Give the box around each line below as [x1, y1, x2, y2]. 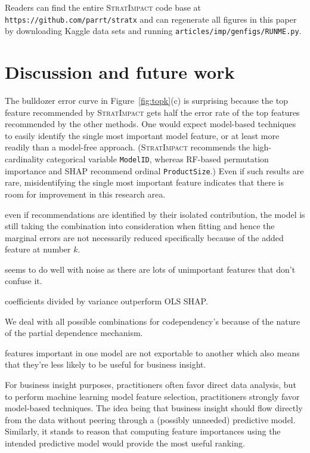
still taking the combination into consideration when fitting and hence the [5, 220, 275, 232]
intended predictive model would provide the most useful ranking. [5, 437, 245, 449]
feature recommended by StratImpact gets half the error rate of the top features [5, 106, 300, 118]
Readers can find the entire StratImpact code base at [5, 1, 201, 13]
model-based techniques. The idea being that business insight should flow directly [5, 402, 303, 414]
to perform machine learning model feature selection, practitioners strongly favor [5, 390, 300, 402]
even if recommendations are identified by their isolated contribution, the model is [5, 208, 305, 220]
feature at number [5, 243, 71, 255]
